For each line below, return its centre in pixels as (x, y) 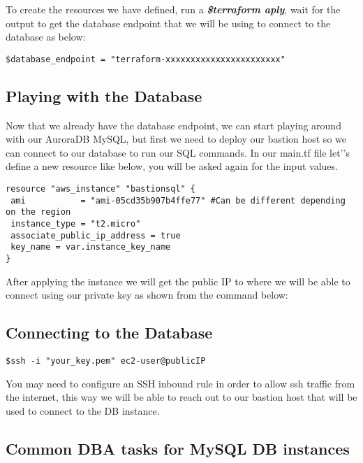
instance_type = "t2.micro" (76, 223)
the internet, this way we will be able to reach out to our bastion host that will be (181, 397)
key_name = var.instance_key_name (91, 247)
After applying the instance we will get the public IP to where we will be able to (178, 281)
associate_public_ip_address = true (96, 235)
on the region (38, 212)
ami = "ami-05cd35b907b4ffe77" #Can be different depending (178, 200)
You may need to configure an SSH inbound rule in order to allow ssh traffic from (180, 383)
